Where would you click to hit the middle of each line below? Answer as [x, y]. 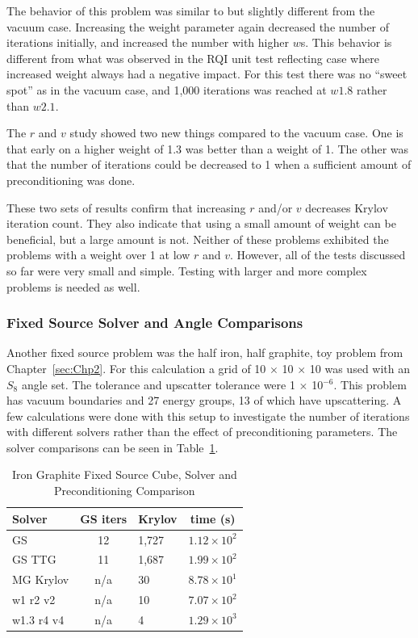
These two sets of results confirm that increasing [126, 207]
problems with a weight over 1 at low [98, 255]
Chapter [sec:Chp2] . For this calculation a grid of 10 [136, 368]
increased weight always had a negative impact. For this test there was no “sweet [207, 74]
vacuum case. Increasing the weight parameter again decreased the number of [198, 26]
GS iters [104, 518]
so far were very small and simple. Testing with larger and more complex [187, 270]
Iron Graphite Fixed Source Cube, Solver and [124, 474]
